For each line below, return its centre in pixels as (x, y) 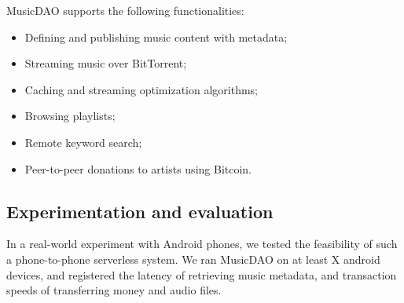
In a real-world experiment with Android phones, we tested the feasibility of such (202, 244)
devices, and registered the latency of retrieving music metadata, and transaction (202, 274)
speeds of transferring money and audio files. (114, 290)
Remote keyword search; (83, 142)
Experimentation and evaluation (140, 211)
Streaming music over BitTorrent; (106, 63)
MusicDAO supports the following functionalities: (125, 10)
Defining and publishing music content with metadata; (156, 37)
